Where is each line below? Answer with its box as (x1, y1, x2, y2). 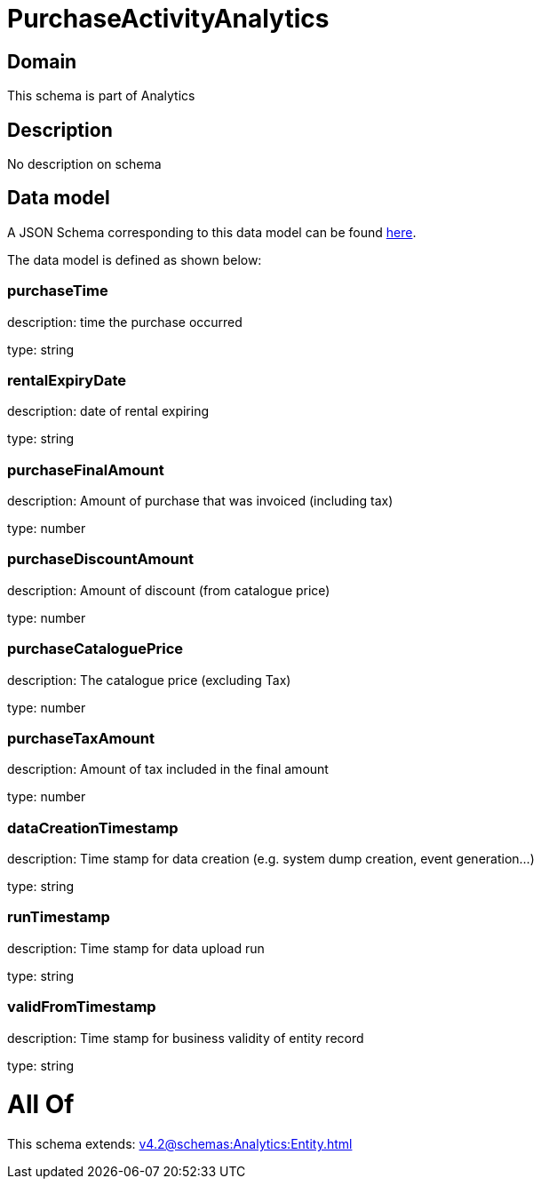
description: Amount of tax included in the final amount (7, 761, 329, 777)
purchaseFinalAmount (7, 460, 164, 479)
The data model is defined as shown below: (7, 251, 262, 267)
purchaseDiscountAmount (7, 550, 194, 569)
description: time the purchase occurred (7, 314, 243, 330)
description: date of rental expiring (7, 403, 210, 419)
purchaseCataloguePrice (7, 640, 184, 658)
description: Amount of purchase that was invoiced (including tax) (7, 493, 394, 509)
